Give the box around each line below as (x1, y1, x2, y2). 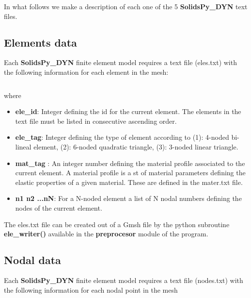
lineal (15, 141, 31, 151)
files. (4, 11, 17, 21)
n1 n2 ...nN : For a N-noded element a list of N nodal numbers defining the (15, 193, 242, 203)
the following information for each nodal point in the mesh (4, 284, 178, 295)
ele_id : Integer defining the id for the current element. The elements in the (15, 106, 241, 116)
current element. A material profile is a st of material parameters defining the (15, 167, 246, 178)
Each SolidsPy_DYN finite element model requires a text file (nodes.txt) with (4, 275, 243, 285)
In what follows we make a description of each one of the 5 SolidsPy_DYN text (4, 1, 248, 11)
